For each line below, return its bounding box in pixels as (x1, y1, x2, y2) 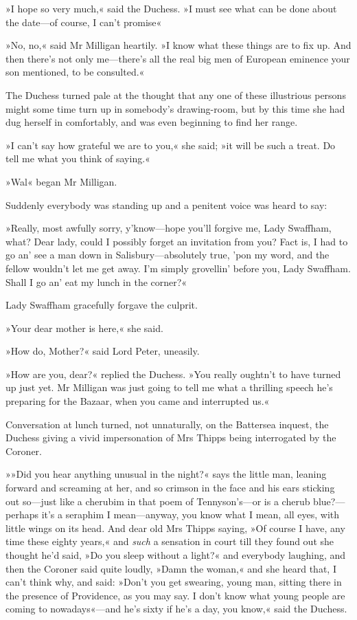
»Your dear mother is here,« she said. (5, 320, 163, 335)
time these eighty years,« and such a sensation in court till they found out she (5, 534, 334, 549)
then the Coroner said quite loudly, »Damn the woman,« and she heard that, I (5, 561, 336, 575)
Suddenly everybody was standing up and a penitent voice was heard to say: (5, 197, 327, 212)
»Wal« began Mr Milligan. (5, 174, 117, 188)
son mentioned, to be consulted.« (5, 65, 145, 79)
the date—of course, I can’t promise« (5, 14, 162, 29)
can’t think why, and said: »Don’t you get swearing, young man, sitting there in (5, 575, 342, 589)
